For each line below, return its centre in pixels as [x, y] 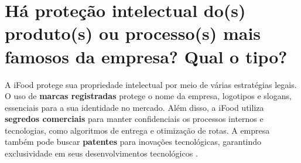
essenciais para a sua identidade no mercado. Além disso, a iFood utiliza [134, 107]
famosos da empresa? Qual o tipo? [146, 56]
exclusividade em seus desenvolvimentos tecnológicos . [101, 153]
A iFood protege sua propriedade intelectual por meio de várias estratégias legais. [151, 84]
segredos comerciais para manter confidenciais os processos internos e [134, 119]
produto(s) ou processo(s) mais [133, 33]
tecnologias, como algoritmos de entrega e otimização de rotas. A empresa [137, 130]
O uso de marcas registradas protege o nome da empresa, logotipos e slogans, [148, 96]
